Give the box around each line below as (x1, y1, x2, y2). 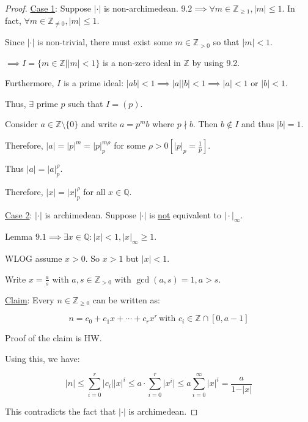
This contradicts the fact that (5, 404, 116, 417)
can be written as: (92, 293, 160, 306)
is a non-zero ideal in (103, 56, 181, 68)
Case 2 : (5, 208, 32, 221)
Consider (5, 117, 38, 130)
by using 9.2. (192, 56, 240, 68)
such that (68, 97, 103, 109)
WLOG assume (5, 252, 62, 265)
